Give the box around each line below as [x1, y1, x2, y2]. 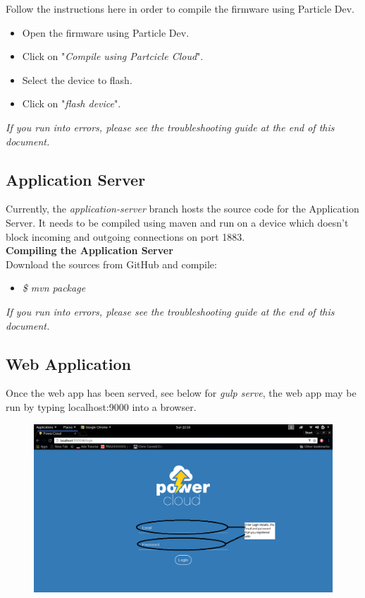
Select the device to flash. [22, 72, 132, 87]
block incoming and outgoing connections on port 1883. [6, 229, 245, 244]
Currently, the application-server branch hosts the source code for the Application [6, 201, 359, 216]
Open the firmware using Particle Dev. [22, 25, 190, 40]
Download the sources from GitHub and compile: [6, 256, 217, 271]
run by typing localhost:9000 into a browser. [6, 399, 197, 414]
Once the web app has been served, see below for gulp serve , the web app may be [6, 385, 357, 400]
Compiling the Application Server [6, 243, 173, 258]
